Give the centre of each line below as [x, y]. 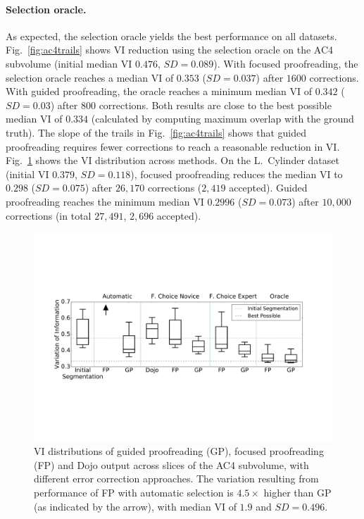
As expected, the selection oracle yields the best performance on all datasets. [171, 36]
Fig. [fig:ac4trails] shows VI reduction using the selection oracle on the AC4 [170, 50]
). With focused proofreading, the [286, 63]
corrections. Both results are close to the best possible [215, 105]
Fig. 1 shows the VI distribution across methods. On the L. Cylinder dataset [172, 160]
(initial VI [27, 174]
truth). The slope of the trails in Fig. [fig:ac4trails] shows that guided [156, 132]
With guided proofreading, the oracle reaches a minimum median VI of [159, 91]
